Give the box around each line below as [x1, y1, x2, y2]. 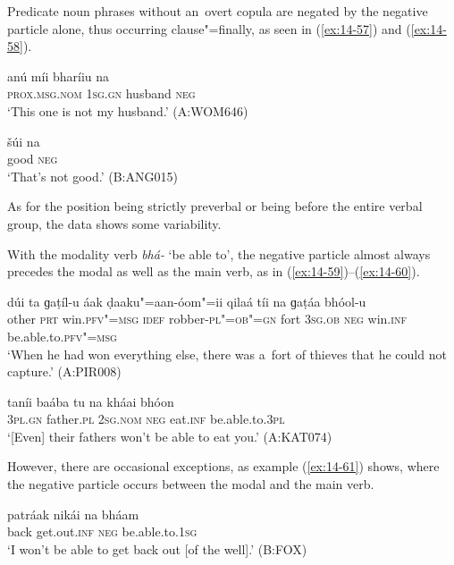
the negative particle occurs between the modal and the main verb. [7, 475, 374, 493]
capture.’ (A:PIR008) [7, 362, 122, 381]
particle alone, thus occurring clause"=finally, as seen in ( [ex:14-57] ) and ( [7, 19, 411, 38]
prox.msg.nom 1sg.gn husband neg [7, 84, 196, 103]
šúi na [7, 131, 40, 150]
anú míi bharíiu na [7, 66, 110, 85]
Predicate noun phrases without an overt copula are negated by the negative [7, 2, 428, 20]
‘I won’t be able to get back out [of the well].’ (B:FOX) [7, 539, 307, 558]
